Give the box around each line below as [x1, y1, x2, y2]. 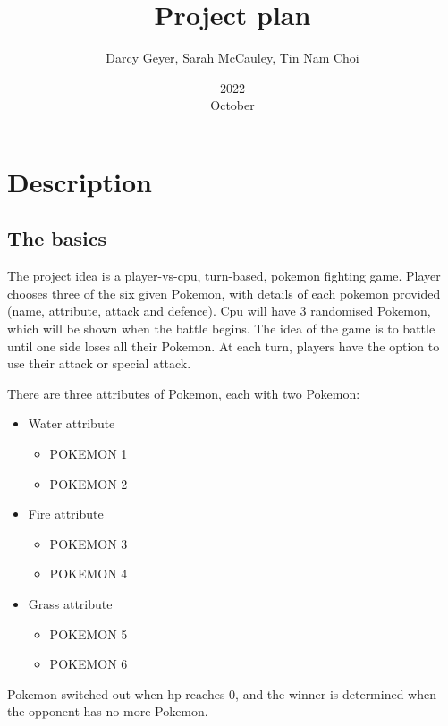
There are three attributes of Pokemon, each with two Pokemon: [7, 384, 360, 402]
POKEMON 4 [49, 564, 128, 583]
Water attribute [28, 414, 115, 433]
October [210, 96, 255, 114]
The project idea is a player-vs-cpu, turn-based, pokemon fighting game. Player [7, 266, 441, 285]
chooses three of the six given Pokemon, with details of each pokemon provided [7, 283, 441, 302]
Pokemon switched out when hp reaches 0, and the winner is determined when [7, 684, 437, 703]
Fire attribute [28, 504, 104, 523]
